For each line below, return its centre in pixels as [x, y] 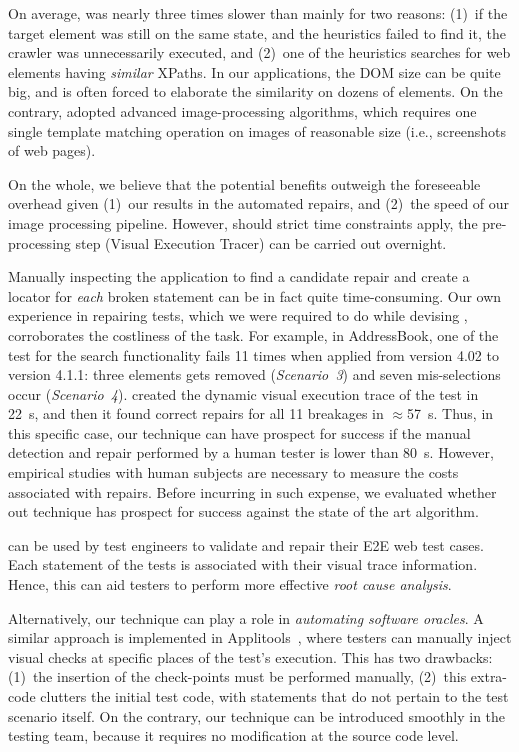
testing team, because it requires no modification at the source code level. [233, 735]
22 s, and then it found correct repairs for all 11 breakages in [196, 413]
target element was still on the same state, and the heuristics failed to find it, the [257, 32]
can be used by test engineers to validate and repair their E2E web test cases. [246, 544]
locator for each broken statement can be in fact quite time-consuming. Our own [255, 295]
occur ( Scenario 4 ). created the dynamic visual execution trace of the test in [243, 393]
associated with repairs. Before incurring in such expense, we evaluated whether [252, 491]
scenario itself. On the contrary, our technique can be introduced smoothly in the [257, 715]
